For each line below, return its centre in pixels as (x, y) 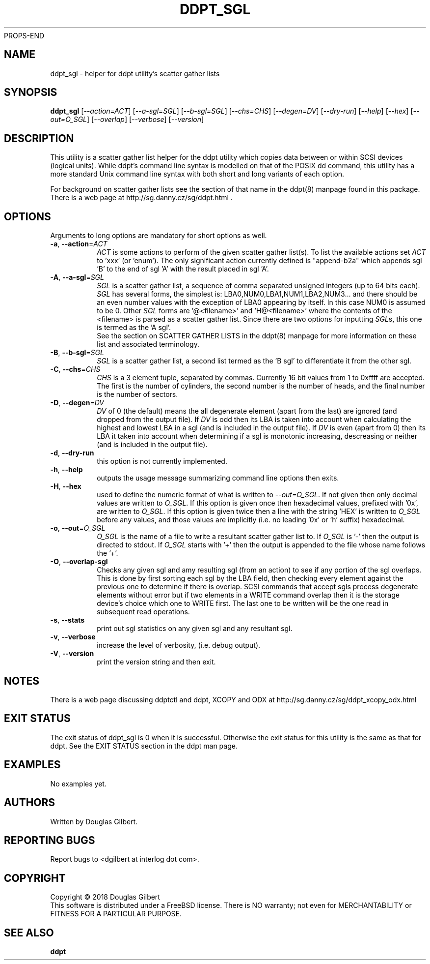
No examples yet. (78, 783)
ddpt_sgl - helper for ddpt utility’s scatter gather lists (135, 73)
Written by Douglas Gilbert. (94, 821)
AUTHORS (30, 803)
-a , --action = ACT (79, 244)
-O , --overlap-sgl (79, 562)
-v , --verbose (73, 637)
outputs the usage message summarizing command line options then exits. (218, 478)
